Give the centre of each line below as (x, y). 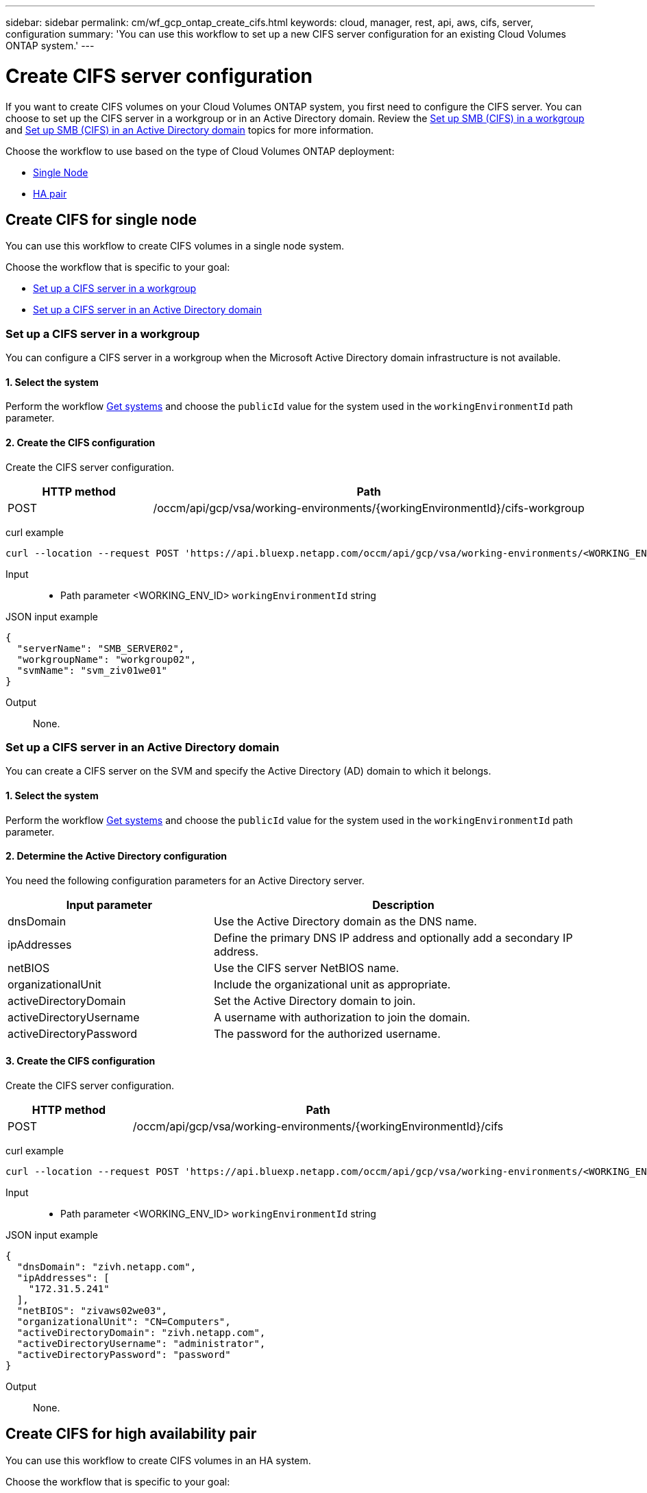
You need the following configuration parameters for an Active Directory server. (185, 880)
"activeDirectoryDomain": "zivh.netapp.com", (141, 1332)
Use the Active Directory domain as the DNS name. (345, 921)
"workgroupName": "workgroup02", (107, 659)
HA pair (50, 193)
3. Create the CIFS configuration (81, 1061)
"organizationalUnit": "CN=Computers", (124, 1321)
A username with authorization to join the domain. (342, 1017)
